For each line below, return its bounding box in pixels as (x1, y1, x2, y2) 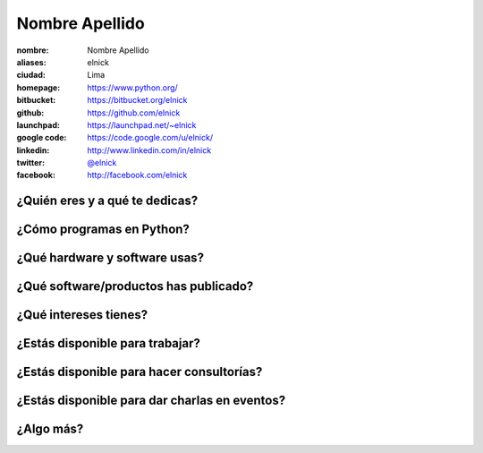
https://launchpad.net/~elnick (87, 119, 197, 130)
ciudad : (16, 70, 47, 81)
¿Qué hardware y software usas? (16, 251, 205, 266)
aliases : (16, 56, 47, 67)
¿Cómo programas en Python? (16, 222, 190, 237)
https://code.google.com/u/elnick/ (87, 132, 214, 143)
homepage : (16, 81, 61, 93)
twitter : (16, 158, 45, 168)
